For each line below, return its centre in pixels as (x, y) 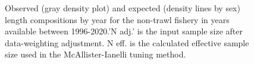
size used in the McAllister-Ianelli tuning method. (95, 54)
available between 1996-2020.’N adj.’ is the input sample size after (124, 31)
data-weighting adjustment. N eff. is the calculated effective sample (127, 42)
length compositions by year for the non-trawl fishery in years (117, 19)
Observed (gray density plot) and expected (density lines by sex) (123, 8)
